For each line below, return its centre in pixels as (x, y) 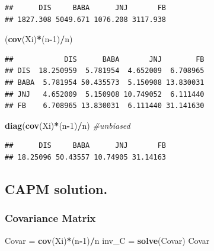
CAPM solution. (56, 188)
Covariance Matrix (50, 218)
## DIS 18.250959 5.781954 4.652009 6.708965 (105, 71)
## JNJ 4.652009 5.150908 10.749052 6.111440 (105, 94)
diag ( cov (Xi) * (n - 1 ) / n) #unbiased (68, 125)
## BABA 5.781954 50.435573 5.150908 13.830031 (105, 82)
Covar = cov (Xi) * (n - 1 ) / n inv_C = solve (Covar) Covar (107, 240)
